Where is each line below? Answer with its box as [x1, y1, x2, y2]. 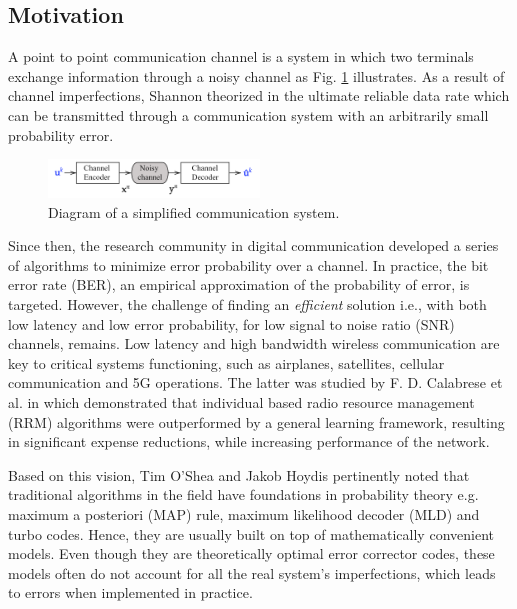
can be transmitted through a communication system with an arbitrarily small [8, 104, 489, 125]
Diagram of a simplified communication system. [48, 201, 340, 222]
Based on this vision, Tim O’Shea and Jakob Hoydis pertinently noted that [8, 464, 470, 485]
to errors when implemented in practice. [8, 582, 253, 603]
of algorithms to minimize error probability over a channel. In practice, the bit [8, 254, 489, 275]
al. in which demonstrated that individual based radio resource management [8, 392, 475, 413]
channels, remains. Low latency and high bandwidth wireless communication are [8, 333, 500, 354]
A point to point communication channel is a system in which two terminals [8, 46, 474, 67]
